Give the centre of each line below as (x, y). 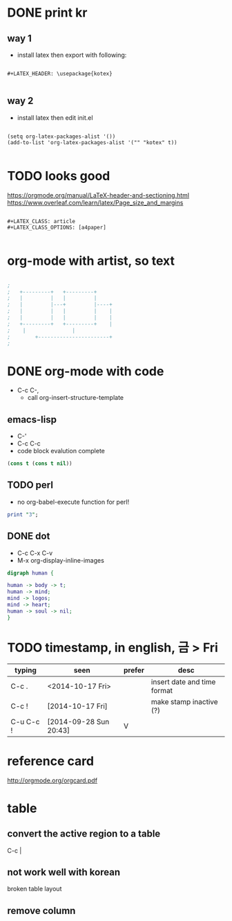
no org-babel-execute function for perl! (73, 502)
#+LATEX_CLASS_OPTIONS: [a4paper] (57, 227)
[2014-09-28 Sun (78, 721)
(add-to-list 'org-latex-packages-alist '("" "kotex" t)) (92, 142)
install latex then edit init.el (55, 117)
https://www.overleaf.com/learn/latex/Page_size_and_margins (95, 202)
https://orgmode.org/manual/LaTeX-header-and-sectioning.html (98, 195)
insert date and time (183, 682)
